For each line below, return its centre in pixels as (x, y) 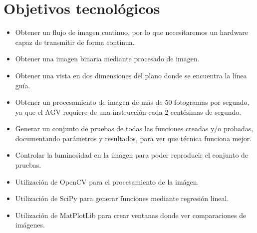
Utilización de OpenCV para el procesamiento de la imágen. (107, 181)
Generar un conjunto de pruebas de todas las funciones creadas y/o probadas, (134, 128)
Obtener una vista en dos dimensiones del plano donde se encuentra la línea (131, 75)
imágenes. (30, 225)
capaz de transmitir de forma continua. (75, 42)
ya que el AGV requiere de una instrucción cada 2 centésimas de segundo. (128, 112)
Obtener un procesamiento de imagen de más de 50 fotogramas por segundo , (132, 102)
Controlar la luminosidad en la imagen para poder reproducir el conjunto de (132, 155)
